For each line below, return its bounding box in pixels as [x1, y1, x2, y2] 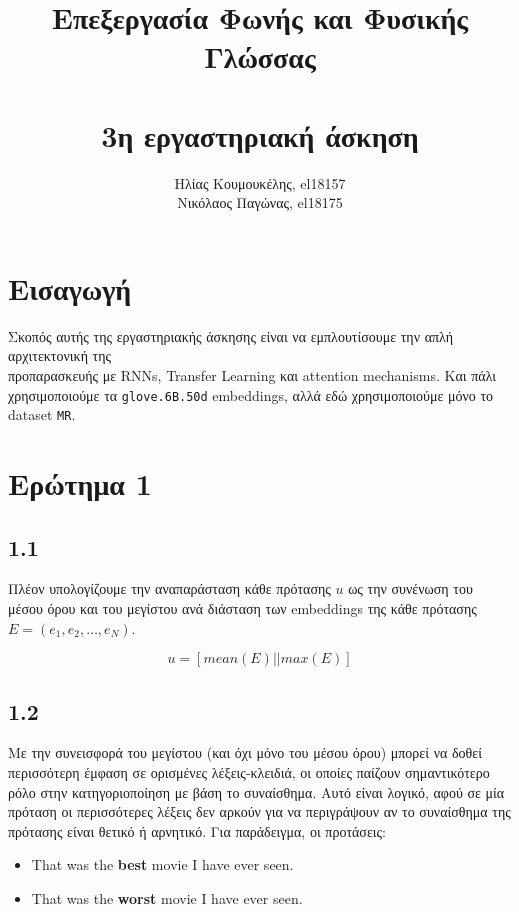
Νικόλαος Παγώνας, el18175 [177, 192, 343, 213]
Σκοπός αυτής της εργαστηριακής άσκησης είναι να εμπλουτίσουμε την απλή [8, 325, 454, 346]
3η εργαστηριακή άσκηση [101, 114, 419, 155]
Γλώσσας [204, 36, 316, 77]
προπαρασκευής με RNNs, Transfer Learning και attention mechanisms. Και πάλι [8, 365, 496, 385]
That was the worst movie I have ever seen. [31, 888, 303, 909]
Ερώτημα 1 [8, 463, 152, 504]
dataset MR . [8, 404, 76, 425]
